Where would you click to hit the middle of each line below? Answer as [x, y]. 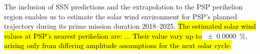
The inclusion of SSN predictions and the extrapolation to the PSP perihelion [123, 6]
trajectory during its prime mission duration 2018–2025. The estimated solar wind [130, 26]
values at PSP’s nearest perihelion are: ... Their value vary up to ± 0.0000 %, [126, 35]
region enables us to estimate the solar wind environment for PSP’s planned [121, 16]
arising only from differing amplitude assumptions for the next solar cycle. [118, 45]
